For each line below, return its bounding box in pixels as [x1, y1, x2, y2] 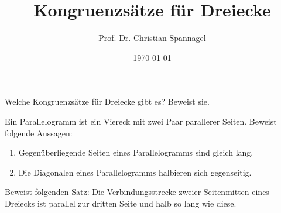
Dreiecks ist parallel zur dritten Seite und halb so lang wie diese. [5, 197, 237, 209]
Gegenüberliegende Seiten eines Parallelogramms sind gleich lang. [18, 146, 253, 159]
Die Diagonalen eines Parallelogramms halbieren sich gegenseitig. [18, 166, 252, 178]
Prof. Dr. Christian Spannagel [98, 32, 206, 44]
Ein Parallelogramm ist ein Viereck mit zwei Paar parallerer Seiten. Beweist [5, 115, 277, 127]
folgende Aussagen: [5, 126, 73, 139]
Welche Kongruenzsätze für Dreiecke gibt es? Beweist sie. [5, 95, 210, 108]
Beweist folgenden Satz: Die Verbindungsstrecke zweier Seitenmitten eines [5, 185, 269, 198]
